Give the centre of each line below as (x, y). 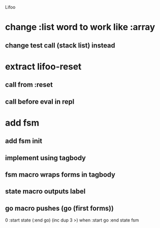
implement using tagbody (46, 158)
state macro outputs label (45, 192)
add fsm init (24, 141)
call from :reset (29, 85)
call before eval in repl (40, 102)
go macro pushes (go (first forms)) (60, 208)
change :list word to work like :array (80, 27)
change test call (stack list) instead (60, 45)
